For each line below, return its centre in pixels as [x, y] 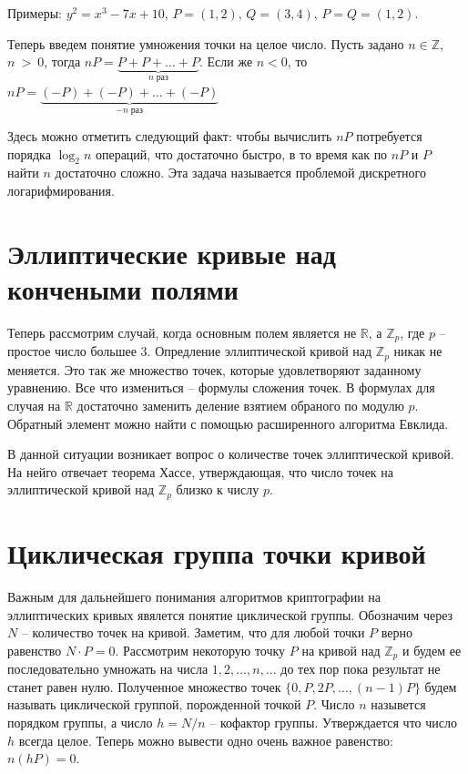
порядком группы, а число [80, 723]
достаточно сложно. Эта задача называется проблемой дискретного [240, 173]
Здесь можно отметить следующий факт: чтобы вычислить [170, 136]
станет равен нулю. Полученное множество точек [144, 686]
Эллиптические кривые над [172, 253]
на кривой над [341, 650]
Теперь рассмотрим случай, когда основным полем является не [182, 332]
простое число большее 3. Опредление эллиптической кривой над [190, 351]
